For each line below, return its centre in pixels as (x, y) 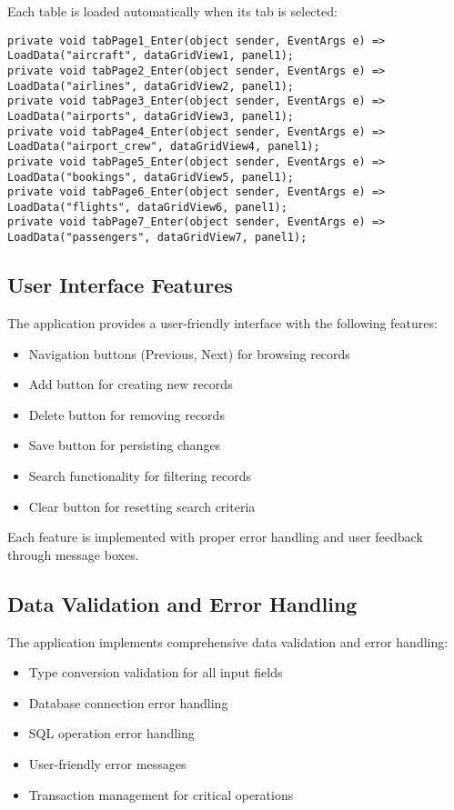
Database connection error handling (128, 702)
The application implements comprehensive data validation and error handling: (228, 641)
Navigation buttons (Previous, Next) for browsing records (189, 353)
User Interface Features (120, 285)
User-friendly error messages (107, 763)
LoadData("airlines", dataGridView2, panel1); (151, 86)
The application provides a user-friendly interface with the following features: (222, 322)
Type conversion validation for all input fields (156, 672)
